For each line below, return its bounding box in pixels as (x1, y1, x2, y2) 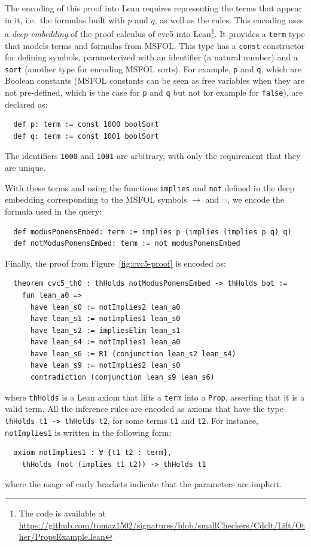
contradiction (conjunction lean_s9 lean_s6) (30, 373, 215, 382)
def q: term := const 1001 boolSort (13, 132, 159, 140)
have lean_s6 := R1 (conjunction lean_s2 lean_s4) (30, 349, 236, 358)
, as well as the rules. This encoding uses (154, 13, 304, 26)
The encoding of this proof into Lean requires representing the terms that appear (5, 2, 303, 14)
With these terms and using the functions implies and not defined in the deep (5, 181, 295, 194)
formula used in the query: (5, 204, 102, 217)
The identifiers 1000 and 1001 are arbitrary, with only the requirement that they (5, 149, 301, 162)
